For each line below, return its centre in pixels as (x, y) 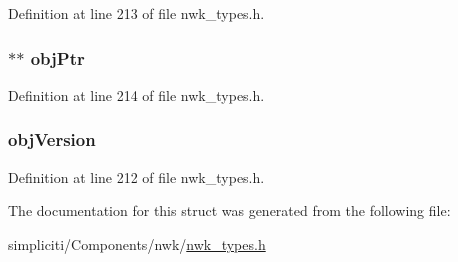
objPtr (57, 57)
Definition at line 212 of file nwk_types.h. (136, 176)
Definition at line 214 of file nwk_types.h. (136, 94)
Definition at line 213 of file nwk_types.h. (136, 13)
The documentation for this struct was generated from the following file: (229, 210)
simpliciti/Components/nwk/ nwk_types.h (137, 243)
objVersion (52, 139)
